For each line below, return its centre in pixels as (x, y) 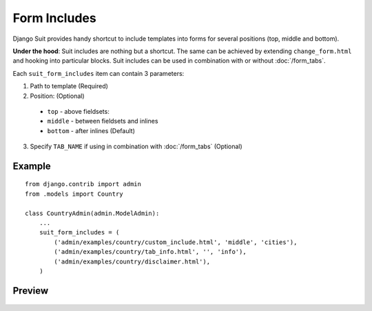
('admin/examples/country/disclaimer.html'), (132, 261)
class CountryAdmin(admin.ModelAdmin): (92, 213)
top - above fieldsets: (78, 111)
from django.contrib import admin (83, 184)
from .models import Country (74, 194)
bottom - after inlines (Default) (91, 130)
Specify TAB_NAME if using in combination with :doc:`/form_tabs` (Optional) (136, 147)
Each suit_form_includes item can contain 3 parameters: (99, 73)
